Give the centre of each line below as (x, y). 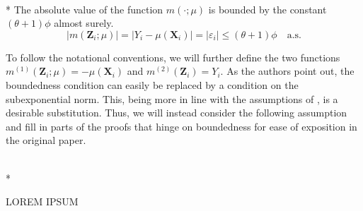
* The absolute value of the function (85, 9)
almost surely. (84, 23)
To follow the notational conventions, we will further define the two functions (173, 57)
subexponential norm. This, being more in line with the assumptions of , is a (172, 98)
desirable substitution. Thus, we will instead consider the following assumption (177, 113)
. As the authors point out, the (287, 71)
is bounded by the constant (267, 9)
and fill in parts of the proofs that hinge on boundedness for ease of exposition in (181, 126)
